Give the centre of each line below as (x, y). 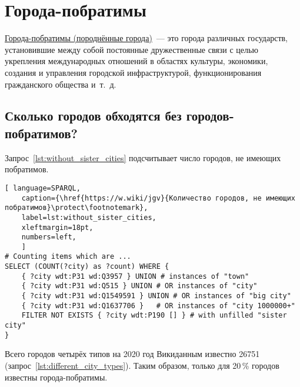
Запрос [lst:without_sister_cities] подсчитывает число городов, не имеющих (143, 157)
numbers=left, (49, 237)
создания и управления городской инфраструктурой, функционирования (133, 72)
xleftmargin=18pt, (57, 227)
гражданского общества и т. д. (61, 84)
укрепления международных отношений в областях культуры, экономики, (136, 61)
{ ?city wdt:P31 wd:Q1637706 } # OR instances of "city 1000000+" (158, 306)
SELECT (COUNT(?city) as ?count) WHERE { (87, 267)
